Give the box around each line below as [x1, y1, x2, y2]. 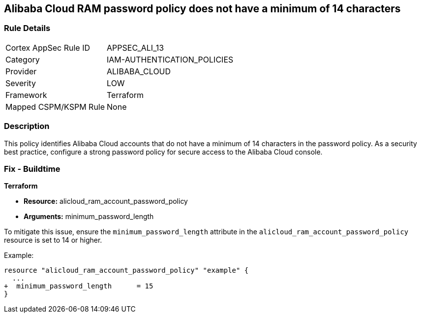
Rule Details [4, 23, 51, 33]
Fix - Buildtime [4, 163, 60, 174]
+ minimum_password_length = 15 [4, 282, 153, 290]
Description [4, 121, 50, 131]
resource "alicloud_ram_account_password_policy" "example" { [4, 266, 249, 275]
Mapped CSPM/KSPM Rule [5, 101, 105, 112]
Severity [5, 78, 36, 88]
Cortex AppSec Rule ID [5, 42, 90, 53]
